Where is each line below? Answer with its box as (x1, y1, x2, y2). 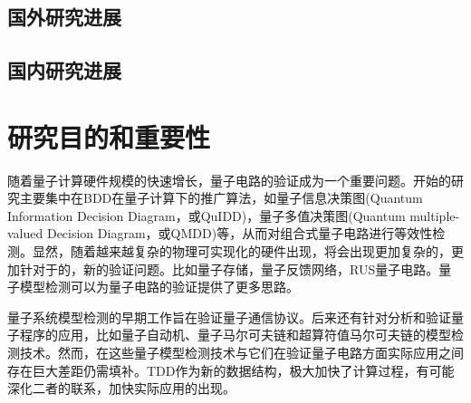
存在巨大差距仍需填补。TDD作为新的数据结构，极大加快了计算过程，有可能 (7, 360, 455, 379)
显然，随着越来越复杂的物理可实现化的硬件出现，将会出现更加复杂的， (32, 242, 451, 261)
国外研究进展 (7, 3, 121, 31)
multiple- (409, 206, 460, 225)
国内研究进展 (7, 56, 121, 84)
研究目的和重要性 (7, 118, 211, 155)
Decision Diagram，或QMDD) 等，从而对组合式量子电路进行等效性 (46, 224, 433, 243)
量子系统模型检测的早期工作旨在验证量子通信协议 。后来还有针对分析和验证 (7, 307, 451, 326)
